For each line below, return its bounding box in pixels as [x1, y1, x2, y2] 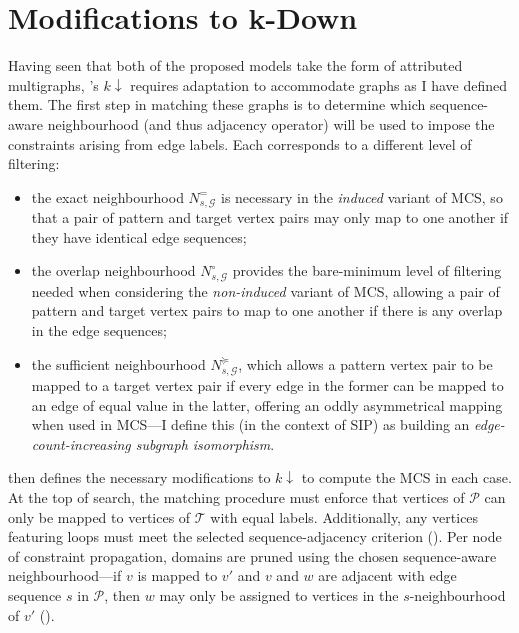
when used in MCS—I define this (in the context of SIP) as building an [31, 414, 470, 435]
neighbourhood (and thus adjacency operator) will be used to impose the [47, 113, 495, 134]
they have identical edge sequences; [31, 226, 247, 247]
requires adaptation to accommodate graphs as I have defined [130, 74, 507, 95]
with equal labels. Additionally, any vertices [210, 506, 479, 527]
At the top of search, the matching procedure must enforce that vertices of [8, 486, 465, 507]
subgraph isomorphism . [135, 433, 275, 454]
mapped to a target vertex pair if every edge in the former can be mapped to [31, 374, 504, 395]
